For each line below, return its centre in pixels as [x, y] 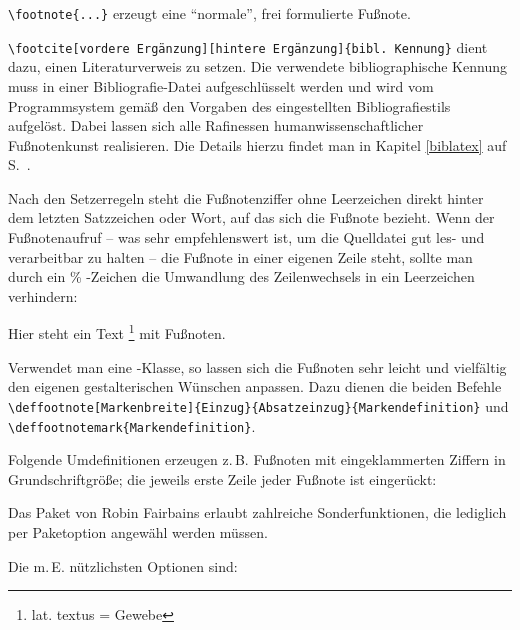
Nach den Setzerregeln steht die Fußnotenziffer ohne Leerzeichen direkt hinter [246, 197]
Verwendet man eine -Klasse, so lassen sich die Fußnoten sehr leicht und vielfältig [257, 366]
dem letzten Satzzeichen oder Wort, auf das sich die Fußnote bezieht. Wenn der [251, 217]
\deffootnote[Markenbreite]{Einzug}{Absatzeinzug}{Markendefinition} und [258, 405]
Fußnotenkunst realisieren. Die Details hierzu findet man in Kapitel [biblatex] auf [257, 144]
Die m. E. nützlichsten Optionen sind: [123, 565]
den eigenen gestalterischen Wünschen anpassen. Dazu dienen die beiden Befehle [255, 386]
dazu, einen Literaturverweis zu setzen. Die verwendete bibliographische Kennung [257, 66]
